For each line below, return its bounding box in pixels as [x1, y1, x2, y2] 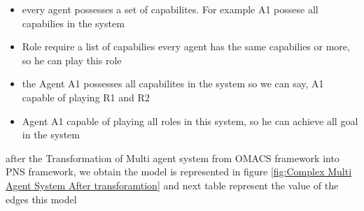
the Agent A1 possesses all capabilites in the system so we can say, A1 [22, 76, 324, 91]
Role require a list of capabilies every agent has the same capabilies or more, [22, 39, 350, 54]
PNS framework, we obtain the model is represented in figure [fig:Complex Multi [6, 164, 352, 179]
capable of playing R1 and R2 [22, 89, 150, 104]
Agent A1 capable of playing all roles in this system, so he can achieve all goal [22, 113, 358, 128]
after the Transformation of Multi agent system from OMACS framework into [6, 150, 339, 165]
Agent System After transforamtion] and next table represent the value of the [6, 177, 339, 192]
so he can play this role [22, 52, 122, 67]
